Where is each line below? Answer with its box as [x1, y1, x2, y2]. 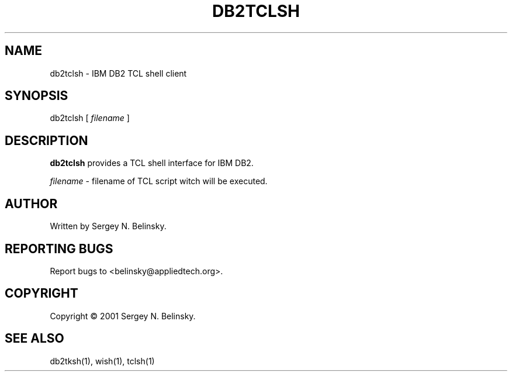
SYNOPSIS [5, 88, 68, 104]
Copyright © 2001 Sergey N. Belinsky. [50, 311, 196, 321]
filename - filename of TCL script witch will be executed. [50, 176, 268, 187]
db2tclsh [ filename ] [50, 113, 130, 123]
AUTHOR [5, 196, 58, 211]
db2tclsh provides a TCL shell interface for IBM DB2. [50, 158, 254, 168]
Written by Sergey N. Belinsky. [50, 221, 167, 232]
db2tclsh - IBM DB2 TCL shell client [50, 68, 187, 78]
